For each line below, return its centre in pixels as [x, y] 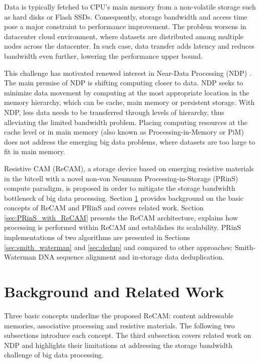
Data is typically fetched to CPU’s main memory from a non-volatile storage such [130, 7]
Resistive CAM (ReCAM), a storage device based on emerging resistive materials [129, 168]
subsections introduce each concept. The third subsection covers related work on [128, 335]
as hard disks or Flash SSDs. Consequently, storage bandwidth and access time [126, 16]
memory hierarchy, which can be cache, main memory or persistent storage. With [129, 102]
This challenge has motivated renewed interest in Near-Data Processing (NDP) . [128, 73]
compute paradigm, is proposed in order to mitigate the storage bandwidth [120, 188]
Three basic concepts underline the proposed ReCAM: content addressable [119, 315]
